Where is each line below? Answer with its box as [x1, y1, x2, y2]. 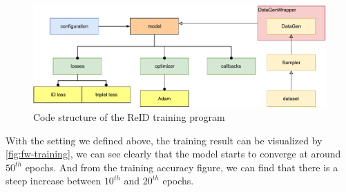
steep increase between [6, 173, 102, 188]
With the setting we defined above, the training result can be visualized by [6, 133, 323, 147]
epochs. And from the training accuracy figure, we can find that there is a [25, 160, 338, 174]
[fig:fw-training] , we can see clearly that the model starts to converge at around [6, 146, 341, 161]
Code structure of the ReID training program [33, 110, 225, 124]
